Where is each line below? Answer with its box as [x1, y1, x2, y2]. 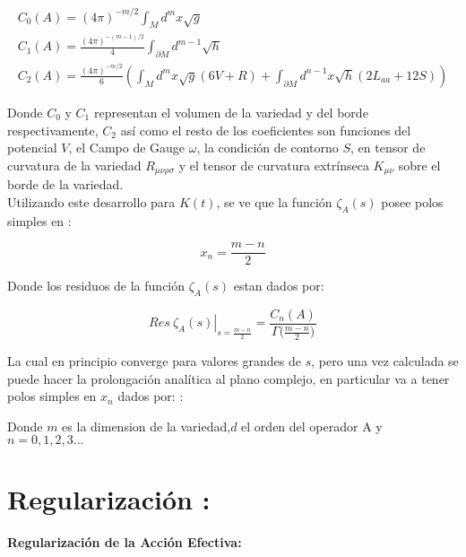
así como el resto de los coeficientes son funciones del [120, 120, 411, 139]
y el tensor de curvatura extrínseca [178, 155, 369, 174]
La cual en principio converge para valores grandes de [7, 351, 301, 370]
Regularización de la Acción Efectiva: [7, 533, 242, 552]
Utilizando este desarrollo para [7, 192, 176, 211]
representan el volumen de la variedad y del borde [93, 102, 368, 121]
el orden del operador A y [241, 416, 383, 435]
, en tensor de [350, 138, 426, 157]
